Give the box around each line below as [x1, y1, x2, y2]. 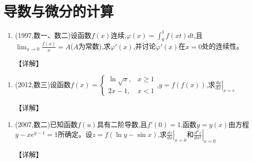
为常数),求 [78, 41, 111, 51]
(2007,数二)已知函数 [15, 119, 78, 129]
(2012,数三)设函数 [15, 79, 71, 90]
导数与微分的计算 [3, 1, 114, 21]
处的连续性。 [202, 41, 244, 51]
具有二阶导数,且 [96, 119, 147, 129]
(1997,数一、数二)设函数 [15, 30, 92, 40]
